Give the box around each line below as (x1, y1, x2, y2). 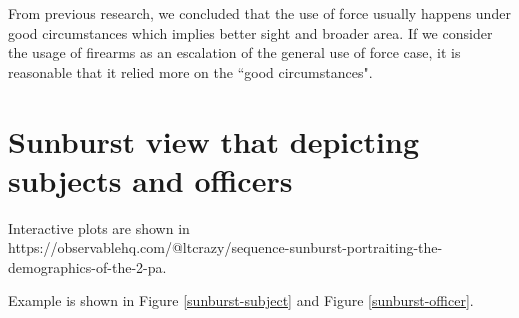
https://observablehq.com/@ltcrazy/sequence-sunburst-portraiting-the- (8, 237, 443, 258)
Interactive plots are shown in (8, 217, 190, 238)
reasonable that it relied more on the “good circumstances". (8, 61, 373, 82)
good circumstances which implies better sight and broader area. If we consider (8, 22, 493, 43)
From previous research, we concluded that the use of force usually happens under (8, 3, 511, 23)
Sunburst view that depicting (8, 120, 419, 161)
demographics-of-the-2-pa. (8, 256, 167, 277)
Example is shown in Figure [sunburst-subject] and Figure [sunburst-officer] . (8, 290, 474, 311)
